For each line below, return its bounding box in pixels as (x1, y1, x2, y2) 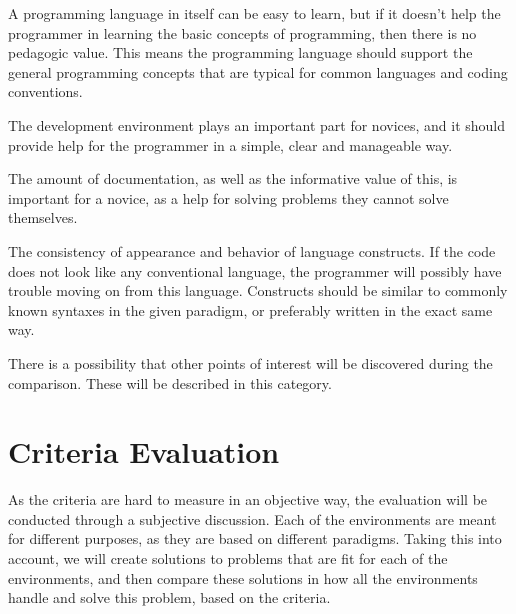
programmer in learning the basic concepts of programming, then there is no (8, 22, 477, 43)
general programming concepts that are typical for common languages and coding (8, 61, 508, 82)
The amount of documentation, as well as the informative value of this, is (8, 168, 458, 189)
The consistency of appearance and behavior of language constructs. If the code (8, 240, 496, 261)
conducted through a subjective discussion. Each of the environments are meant (8, 508, 497, 529)
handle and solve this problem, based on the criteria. (8, 587, 331, 608)
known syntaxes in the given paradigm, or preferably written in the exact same (8, 299, 493, 320)
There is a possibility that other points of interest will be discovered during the (8, 352, 493, 373)
